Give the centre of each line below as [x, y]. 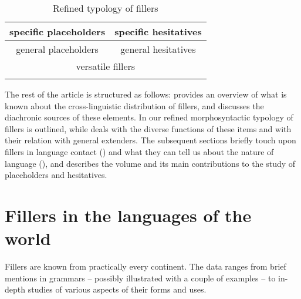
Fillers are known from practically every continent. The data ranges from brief [146, 266]
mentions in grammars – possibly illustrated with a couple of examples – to [140, 278]
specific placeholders [58, 31]
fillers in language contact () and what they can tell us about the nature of [139, 151]
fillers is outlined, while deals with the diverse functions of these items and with [148, 128]
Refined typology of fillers [106, 8]
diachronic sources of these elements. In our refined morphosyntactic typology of [149, 117]
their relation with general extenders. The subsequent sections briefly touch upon [150, 140]
